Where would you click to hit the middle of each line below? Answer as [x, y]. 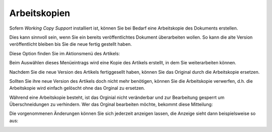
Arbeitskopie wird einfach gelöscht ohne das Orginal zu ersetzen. [77, 88]
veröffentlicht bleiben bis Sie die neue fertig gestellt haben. [71, 44]
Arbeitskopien [40, 13]
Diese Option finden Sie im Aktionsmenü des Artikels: [65, 53]
